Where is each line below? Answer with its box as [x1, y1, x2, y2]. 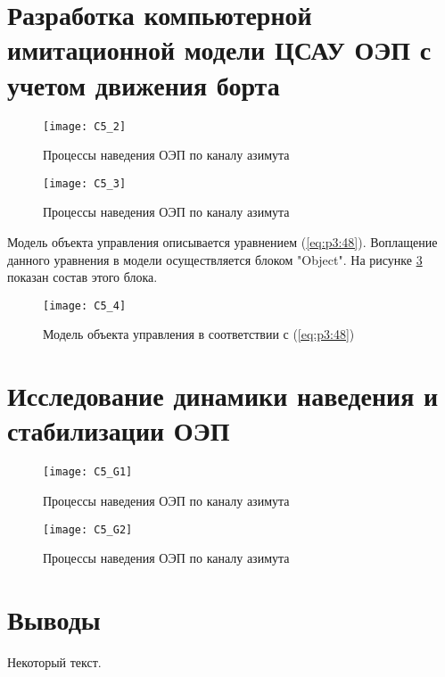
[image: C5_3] [43, 177, 127, 190]
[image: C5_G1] [43, 466, 133, 479]
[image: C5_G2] [43, 523, 133, 536]
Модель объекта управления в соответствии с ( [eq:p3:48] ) [43, 325, 355, 343]
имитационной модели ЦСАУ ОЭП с [7, 31, 432, 68]
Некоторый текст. [7, 652, 102, 671]
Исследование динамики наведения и [7, 377, 439, 414]
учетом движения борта [7, 66, 280, 103]
